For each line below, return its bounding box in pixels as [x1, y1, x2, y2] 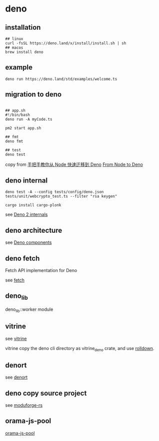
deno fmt [5, 139, 23, 144]
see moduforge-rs [5, 402, 43, 408]
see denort [5, 374, 28, 380]
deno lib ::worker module [5, 306, 53, 313]
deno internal [5, 177, 48, 185]
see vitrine [5, 335, 27, 341]
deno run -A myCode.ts [5, 117, 52, 122]
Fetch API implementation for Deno [5, 268, 77, 274]
